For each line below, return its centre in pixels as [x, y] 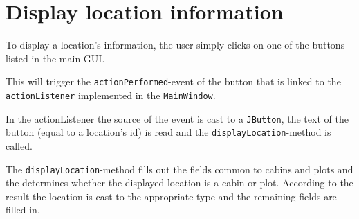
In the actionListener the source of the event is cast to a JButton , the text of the [177, 118]
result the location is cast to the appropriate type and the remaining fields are [171, 196]
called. [19, 145]
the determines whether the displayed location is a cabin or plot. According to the [179, 183]
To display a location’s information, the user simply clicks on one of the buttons [175, 45]
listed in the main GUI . [55, 58]
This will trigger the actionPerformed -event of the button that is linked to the [173, 81]
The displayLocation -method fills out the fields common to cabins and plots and [179, 169]
